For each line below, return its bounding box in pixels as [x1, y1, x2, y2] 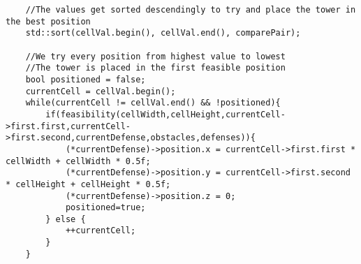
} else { [45, 214, 86, 224]
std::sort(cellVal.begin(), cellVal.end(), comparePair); [25, 28, 301, 38]
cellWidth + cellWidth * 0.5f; [6, 156, 151, 166]
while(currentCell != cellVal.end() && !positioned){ [25, 98, 281, 108]
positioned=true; [65, 203, 146, 213]
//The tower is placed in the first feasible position [25, 63, 286, 73]
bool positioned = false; [25, 74, 146, 85]
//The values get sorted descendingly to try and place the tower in [25, 5, 356, 15]
